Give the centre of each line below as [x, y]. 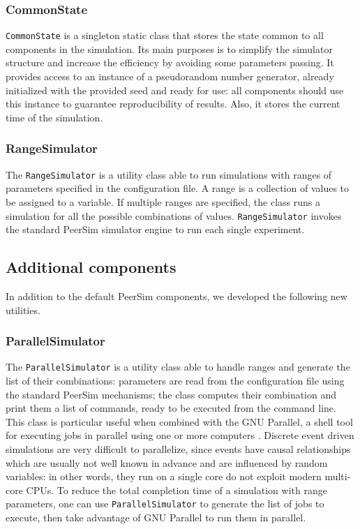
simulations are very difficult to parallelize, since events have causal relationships [178, 448]
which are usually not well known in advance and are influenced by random [167, 462]
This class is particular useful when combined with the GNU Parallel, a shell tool [179, 421]
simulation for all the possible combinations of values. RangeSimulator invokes [174, 215]
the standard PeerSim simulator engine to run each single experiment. [155, 229]
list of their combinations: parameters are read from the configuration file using [175, 381]
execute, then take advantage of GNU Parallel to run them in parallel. [156, 517]
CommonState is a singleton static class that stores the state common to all [165, 35]
